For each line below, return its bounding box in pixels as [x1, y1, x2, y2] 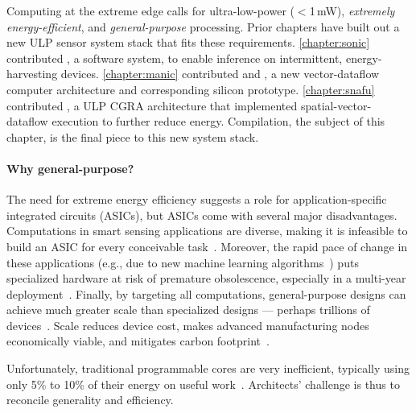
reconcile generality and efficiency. [6, 391, 174, 408]
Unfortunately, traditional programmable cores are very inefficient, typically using [6, 360, 410, 377]
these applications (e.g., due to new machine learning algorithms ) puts [6, 254, 359, 271]
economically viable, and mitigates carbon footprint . [6, 332, 270, 349]
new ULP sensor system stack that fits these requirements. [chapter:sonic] [6, 34, 370, 51]
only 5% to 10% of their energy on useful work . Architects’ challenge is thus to [6, 375, 400, 392]
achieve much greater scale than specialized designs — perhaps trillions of [6, 301, 370, 318]
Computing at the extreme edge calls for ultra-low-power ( [6, 2, 294, 19]
